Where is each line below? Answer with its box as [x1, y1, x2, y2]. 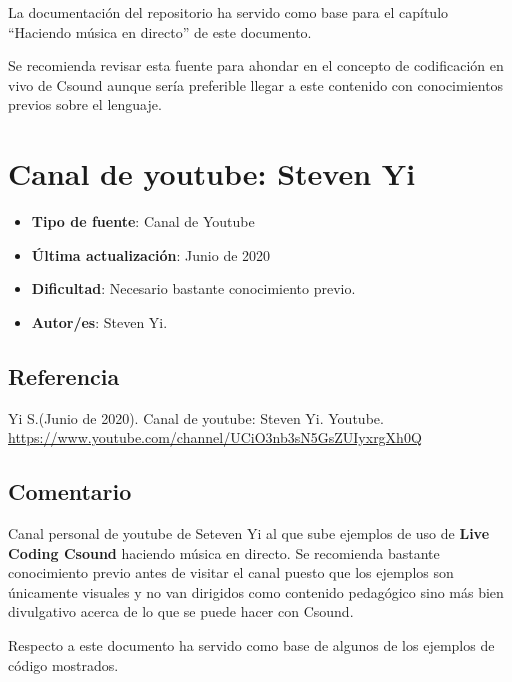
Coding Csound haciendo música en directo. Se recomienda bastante [8, 542, 440, 563]
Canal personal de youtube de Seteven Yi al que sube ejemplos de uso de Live [8, 523, 490, 544]
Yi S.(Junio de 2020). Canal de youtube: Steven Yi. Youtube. [8, 407, 384, 428]
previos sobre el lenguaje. [8, 94, 162, 115]
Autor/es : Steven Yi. [31, 311, 168, 332]
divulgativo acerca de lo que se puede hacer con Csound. [8, 601, 354, 622]
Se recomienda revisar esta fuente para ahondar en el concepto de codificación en [8, 55, 504, 76]
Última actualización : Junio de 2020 [31, 244, 271, 265]
